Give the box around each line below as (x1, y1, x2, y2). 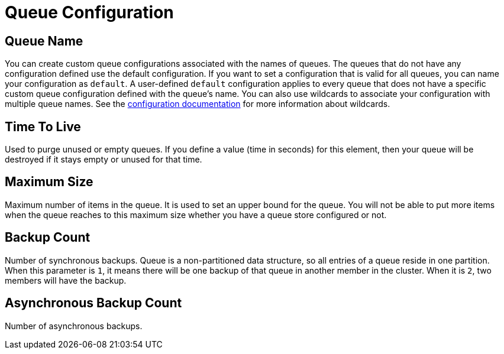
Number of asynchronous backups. (5, 320, 143, 331)
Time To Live (5, 119, 81, 134)
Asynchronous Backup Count (5, 295, 182, 311)
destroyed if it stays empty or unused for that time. (5, 154, 202, 165)
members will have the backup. (5, 275, 127, 285)
